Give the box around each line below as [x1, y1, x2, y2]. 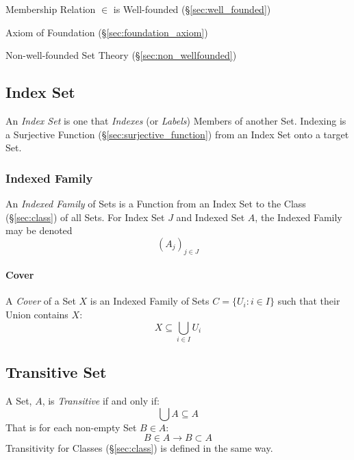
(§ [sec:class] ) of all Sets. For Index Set [5, 209, 165, 224]
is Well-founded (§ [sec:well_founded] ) [113, 2, 271, 16]
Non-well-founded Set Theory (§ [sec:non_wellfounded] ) [5, 48, 237, 62]
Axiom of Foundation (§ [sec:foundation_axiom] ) [5, 25, 208, 39]
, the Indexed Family [255, 209, 342, 224]
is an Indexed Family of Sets [90, 294, 210, 308]
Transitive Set [5, 361, 107, 383]
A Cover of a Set [5, 294, 76, 308]
